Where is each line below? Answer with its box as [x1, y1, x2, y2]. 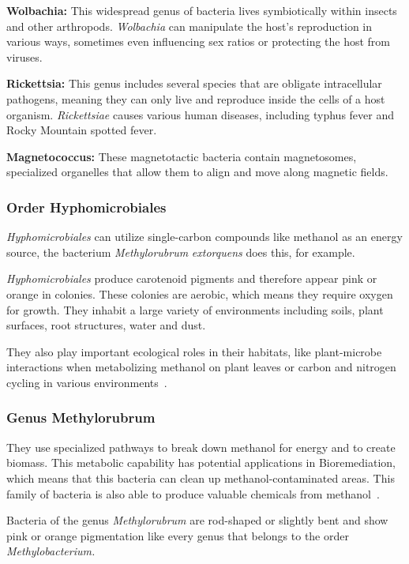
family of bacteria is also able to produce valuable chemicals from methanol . [6, 485, 380, 502]
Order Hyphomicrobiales [6, 197, 167, 216]
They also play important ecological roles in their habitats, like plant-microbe [6, 343, 382, 359]
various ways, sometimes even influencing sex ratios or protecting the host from [6, 33, 391, 50]
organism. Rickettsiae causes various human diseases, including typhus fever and [6, 106, 395, 122]
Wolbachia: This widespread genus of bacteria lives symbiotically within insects [6, 2, 397, 18]
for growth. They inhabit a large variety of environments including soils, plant [6, 301, 384, 318]
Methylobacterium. [6, 543, 96, 559]
